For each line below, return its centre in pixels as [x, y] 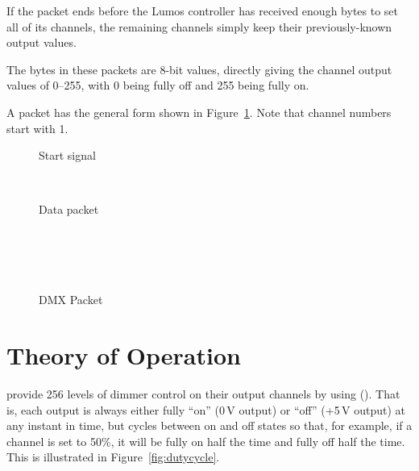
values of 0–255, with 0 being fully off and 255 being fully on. [158, 85]
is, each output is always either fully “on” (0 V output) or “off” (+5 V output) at [206, 409]
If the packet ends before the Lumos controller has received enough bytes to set [203, 10]
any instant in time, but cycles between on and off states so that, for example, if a [209, 425]
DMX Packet [71, 300]
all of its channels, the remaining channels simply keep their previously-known [199, 26]
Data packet [69, 209]
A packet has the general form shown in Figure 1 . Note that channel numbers [199, 112]
